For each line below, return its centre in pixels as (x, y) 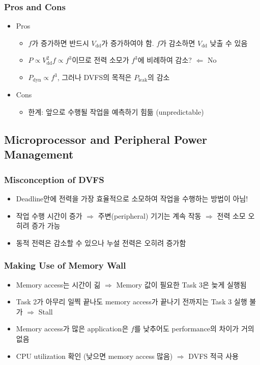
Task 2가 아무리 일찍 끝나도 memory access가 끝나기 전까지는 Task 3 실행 (132, 302)
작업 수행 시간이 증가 (49, 215)
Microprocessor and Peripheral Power (106, 139)
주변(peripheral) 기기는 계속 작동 (150, 215)
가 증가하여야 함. (128, 43)
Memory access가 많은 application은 (72, 329)
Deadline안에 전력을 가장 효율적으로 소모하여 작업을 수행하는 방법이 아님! (132, 199)
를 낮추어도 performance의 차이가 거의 (194, 329)
